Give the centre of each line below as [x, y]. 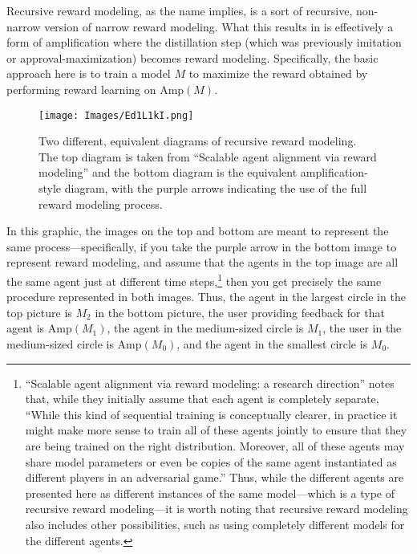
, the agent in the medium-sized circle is [205, 328]
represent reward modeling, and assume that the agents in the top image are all [202, 262]
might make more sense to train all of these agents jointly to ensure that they [216, 430]
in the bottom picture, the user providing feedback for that [240, 312]
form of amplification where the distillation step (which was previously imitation [204, 42]
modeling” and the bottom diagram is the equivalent [168, 172]
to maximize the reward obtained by [278, 73]
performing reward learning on [81, 89]
